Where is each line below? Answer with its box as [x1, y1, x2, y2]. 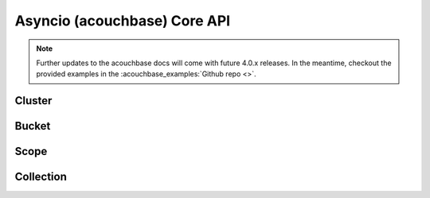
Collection [14, 170, 67, 184]
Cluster [14, 94, 53, 107]
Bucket [14, 119, 51, 133]
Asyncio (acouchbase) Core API [14, 12, 231, 29]
